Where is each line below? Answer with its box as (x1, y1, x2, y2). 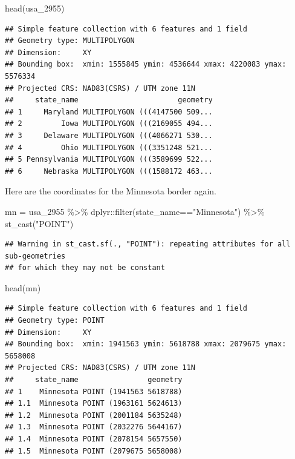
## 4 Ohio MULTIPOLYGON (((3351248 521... (5, 143, 213, 152)
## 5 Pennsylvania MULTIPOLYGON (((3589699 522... (5, 155, 213, 164)
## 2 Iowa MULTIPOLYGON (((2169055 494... (5, 119, 213, 128)
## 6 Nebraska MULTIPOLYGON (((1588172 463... (5, 167, 213, 176)
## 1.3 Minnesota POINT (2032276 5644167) (5, 423, 183, 432)
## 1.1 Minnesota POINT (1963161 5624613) (5, 399, 183, 408)
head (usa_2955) (5, 2, 65, 14)
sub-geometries (5, 251, 66, 260)
